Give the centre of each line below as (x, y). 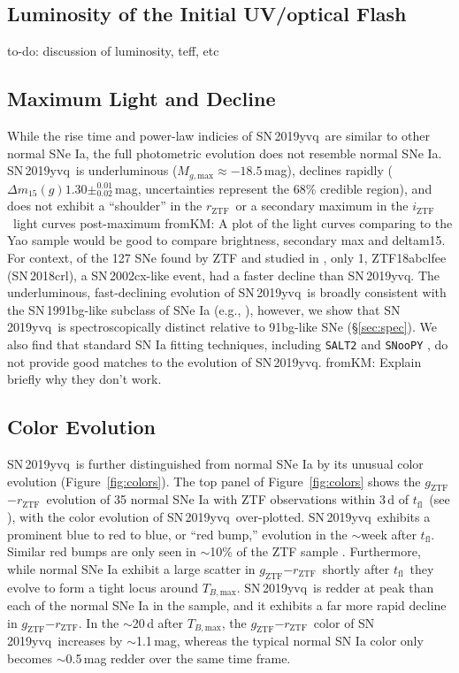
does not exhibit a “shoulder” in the (105, 206)
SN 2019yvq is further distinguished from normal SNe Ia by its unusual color (215, 464)
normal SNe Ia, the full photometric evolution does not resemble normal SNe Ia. (225, 153)
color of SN (344, 622)
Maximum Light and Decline (142, 99)
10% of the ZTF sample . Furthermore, (315, 551)
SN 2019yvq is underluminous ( (92, 170)
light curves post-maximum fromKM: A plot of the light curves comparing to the (233, 222)
